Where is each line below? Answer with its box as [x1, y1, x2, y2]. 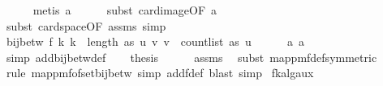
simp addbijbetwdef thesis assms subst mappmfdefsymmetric [6, 48, 377, 65]
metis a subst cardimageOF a [32, 2, 217, 18]
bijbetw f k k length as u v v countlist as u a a [6, 33, 304, 50]
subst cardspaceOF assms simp [6, 17, 166, 34]
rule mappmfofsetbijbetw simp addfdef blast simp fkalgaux [6, 64, 314, 81]
